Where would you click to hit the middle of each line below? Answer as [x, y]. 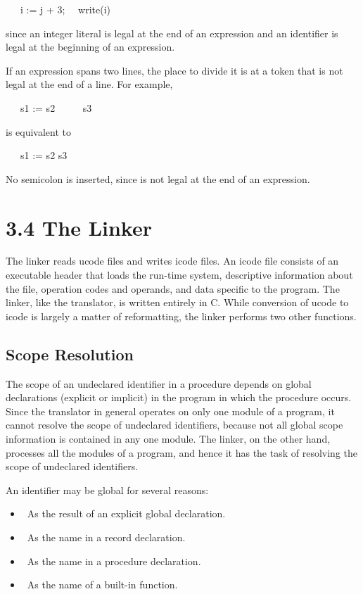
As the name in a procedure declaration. [114, 561]
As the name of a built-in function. [102, 584]
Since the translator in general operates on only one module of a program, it [170, 411]
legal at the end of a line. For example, [89, 84]
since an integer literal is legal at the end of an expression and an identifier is [172, 33]
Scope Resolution [70, 354]
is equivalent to [39, 131]
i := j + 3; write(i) [65, 9]
